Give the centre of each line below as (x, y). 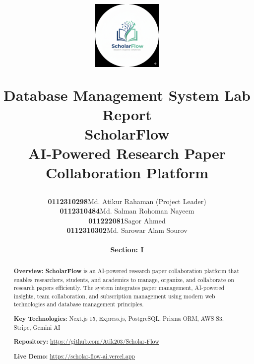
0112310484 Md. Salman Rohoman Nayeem (127, 211)
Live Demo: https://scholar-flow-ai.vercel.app (74, 356)
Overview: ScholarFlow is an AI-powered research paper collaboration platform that (127, 271)
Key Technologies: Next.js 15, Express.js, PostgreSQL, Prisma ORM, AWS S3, (119, 319)
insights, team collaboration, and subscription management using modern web (114, 296)
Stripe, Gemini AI (37, 327)
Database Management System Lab (127, 95)
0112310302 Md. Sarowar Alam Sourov (127, 230)
